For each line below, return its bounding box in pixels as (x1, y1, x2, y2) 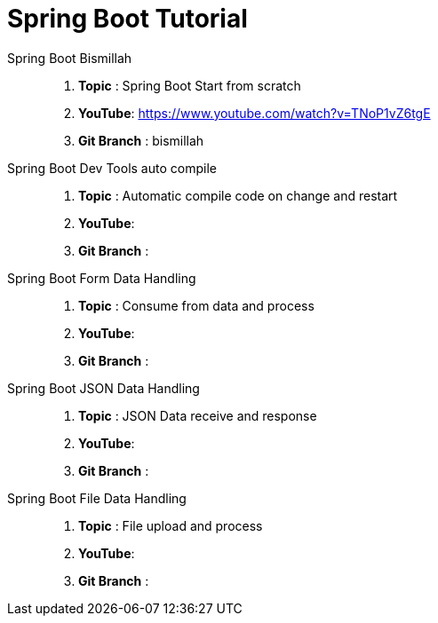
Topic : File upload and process (78, 517, 263, 533)
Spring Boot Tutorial (7, 4, 248, 34)
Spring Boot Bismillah (7, 50, 132, 66)
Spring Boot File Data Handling (7, 490, 187, 506)
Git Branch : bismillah (78, 132, 204, 148)
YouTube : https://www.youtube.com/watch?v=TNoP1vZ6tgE (78, 105, 431, 121)
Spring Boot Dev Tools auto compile (7, 160, 217, 176)
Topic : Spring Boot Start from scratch (78, 77, 301, 93)
